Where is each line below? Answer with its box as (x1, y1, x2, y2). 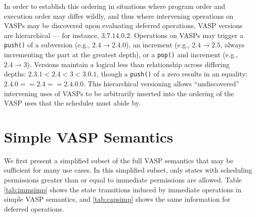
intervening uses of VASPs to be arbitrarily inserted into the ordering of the (4, 88, 234, 98)
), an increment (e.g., (126, 39, 190, 50)
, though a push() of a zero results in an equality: (96, 69, 248, 79)
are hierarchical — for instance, (4, 30, 99, 40)
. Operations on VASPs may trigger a (129, 30, 244, 40)
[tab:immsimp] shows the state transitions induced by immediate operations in (4, 184, 242, 194)
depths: (4, 69, 26, 79)
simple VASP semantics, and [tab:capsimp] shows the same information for (4, 194, 231, 204)
